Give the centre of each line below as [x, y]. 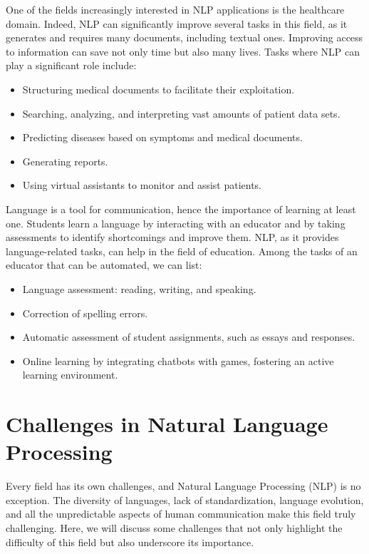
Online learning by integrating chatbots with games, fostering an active [178, 360]
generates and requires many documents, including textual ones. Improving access [184, 37]
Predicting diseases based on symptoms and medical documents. [162, 137]
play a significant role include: [71, 65]
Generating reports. [65, 161]
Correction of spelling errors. [85, 313]
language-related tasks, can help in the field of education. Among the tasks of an [182, 251]
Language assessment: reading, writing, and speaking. [139, 288]
